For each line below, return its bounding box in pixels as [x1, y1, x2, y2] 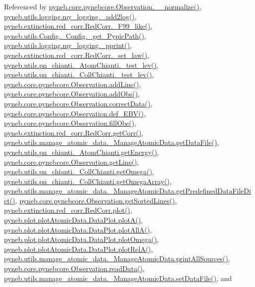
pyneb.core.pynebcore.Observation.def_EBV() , [4, 108, 146, 118]
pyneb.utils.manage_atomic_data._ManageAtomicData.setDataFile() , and [4, 273, 232, 283]
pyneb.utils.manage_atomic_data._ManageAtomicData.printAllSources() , [4, 253, 230, 264]
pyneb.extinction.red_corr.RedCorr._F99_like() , [4, 21, 153, 31]
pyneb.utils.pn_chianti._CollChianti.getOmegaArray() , [4, 176, 172, 186]
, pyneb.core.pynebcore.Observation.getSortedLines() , [15, 195, 177, 205]
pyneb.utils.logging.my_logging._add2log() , [4, 11, 137, 21]
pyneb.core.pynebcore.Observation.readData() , [4, 263, 145, 274]
